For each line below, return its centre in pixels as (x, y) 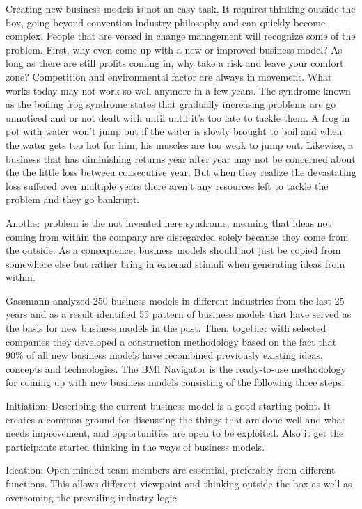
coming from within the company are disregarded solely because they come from (177, 236)
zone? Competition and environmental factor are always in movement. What (169, 76)
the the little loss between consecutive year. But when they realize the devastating (181, 172)
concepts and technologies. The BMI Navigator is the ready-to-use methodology (176, 368)
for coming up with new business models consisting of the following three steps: (175, 382)
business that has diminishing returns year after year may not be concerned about (181, 158)
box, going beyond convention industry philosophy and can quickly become (166, 22)
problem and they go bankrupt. (73, 199)
